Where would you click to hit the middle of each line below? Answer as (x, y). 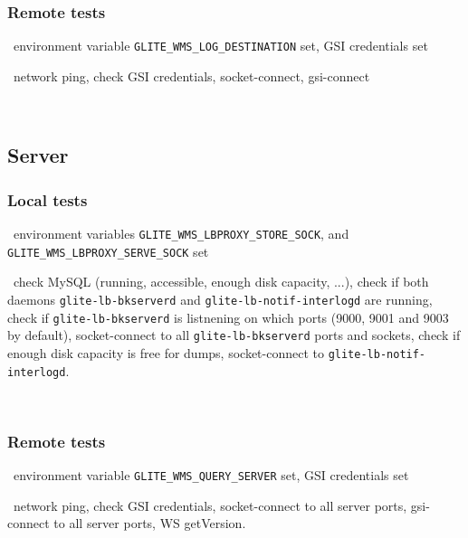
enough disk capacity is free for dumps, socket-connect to (166, 352)
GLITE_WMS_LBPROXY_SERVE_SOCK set (108, 251)
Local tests (48, 199)
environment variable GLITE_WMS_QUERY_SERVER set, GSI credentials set (211, 475)
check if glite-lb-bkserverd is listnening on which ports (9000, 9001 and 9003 (228, 317)
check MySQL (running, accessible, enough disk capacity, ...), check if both (221, 282)
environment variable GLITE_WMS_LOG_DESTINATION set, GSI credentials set (220, 46)
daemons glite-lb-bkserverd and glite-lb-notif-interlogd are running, (220, 299)
